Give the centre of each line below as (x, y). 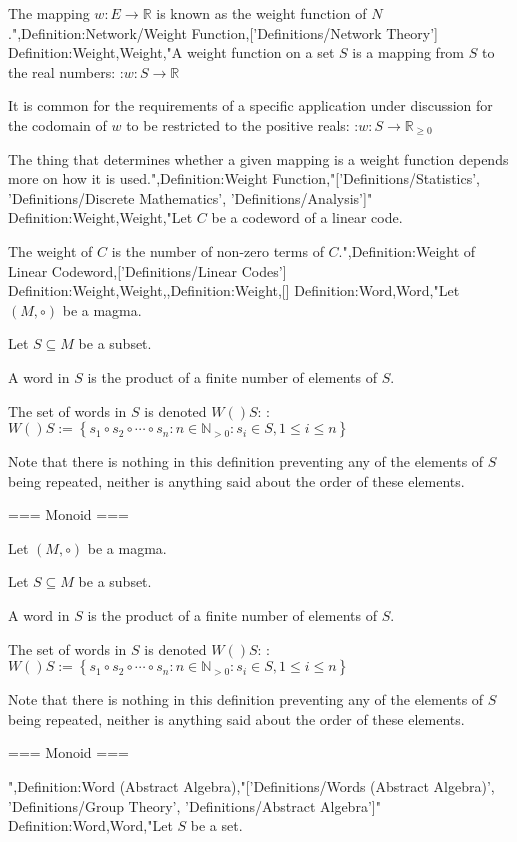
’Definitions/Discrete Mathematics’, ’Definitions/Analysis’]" (190, 197)
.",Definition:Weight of (407, 250)
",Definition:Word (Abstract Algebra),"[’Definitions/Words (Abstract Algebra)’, (251, 786)
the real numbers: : (66, 71)
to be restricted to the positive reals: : (242, 124)
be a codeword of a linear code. (307, 217)
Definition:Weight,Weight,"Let (100, 217)
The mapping (49, 13)
